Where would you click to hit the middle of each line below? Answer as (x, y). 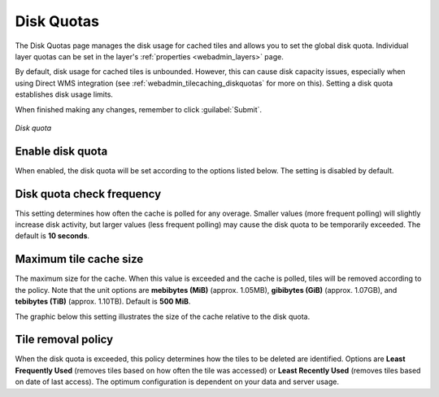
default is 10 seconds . (52, 236)
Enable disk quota (61, 151)
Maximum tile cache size (79, 259)
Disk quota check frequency (88, 194)
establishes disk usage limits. (64, 94)
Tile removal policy (64, 340)
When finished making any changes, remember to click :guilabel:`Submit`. (139, 109)
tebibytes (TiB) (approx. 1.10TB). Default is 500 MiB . (103, 302)
